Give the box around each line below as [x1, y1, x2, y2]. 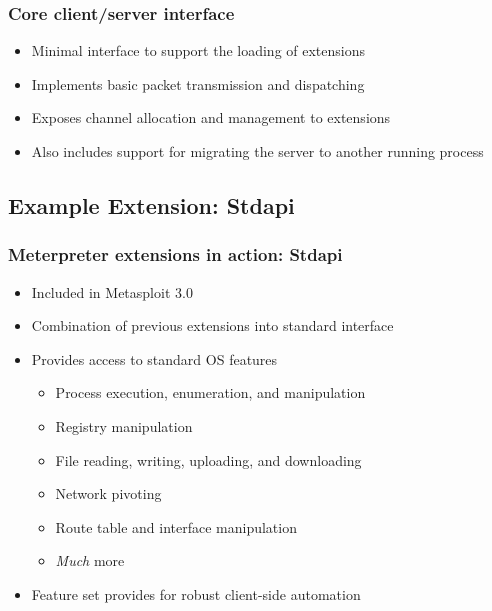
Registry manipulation [55, 415, 193, 436]
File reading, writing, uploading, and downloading [55, 449, 362, 470]
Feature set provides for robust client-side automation [31, 583, 361, 604]
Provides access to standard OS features [31, 348, 278, 369]
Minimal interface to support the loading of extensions [31, 40, 366, 61]
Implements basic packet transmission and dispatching [31, 73, 365, 94]
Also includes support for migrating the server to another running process [31, 141, 484, 161]
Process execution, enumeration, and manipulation [55, 382, 366, 403]
